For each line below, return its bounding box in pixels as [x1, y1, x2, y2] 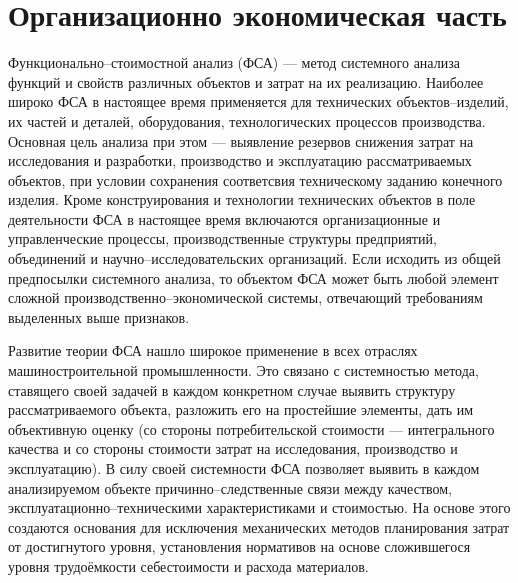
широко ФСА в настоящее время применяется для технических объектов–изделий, [8, 91, 509, 112]
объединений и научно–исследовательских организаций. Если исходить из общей [8, 248, 501, 269]
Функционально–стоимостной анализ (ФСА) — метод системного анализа [8, 52, 460, 73]
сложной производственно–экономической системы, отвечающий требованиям [8, 287, 483, 308]
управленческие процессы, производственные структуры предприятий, [8, 228, 437, 249]
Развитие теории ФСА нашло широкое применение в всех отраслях [8, 340, 418, 361]
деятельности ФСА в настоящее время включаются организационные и [8, 208, 441, 229]
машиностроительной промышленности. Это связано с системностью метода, [8, 360, 479, 381]
